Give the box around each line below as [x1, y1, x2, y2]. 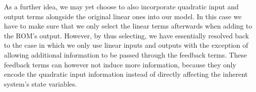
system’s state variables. [4, 78, 77, 89]
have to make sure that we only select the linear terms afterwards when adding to [4, 21, 252, 31]
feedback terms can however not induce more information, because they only [4, 59, 236, 69]
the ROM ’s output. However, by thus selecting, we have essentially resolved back [4, 30, 249, 40]
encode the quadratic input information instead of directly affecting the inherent [4, 69, 248, 79]
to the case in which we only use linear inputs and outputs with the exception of [4, 40, 249, 50]
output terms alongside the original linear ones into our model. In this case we [4, 11, 242, 21]
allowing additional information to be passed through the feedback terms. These [4, 49, 247, 60]
